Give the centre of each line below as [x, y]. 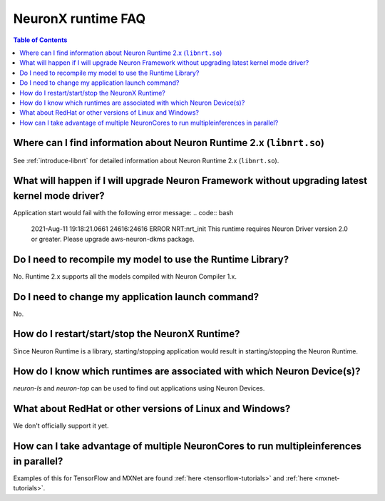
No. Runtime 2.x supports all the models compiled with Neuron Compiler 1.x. [125, 276]
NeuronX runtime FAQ [79, 19]
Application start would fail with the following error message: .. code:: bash [123, 213]
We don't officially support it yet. [61, 426]
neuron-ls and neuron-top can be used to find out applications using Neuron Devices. [139, 388]
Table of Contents [40, 40]
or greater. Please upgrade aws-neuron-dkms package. [113, 239]
